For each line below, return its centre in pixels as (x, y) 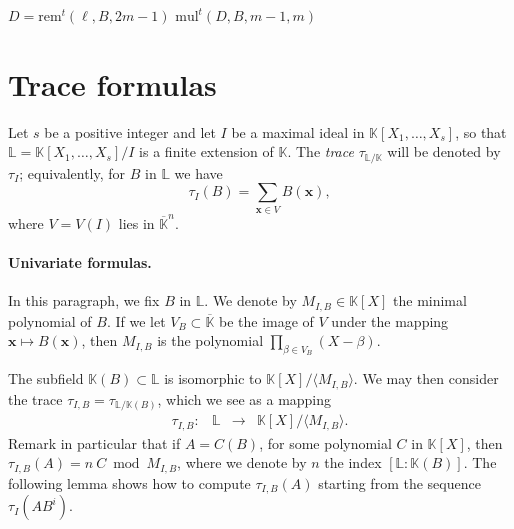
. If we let (136, 320)
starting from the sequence (399, 482)
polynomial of (50, 320)
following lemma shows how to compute (129, 482)
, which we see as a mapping (244, 398)
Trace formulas (112, 83)
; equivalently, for (72, 172)
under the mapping (390, 320)
